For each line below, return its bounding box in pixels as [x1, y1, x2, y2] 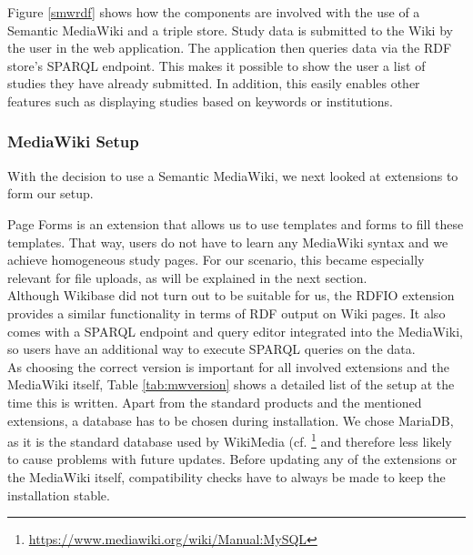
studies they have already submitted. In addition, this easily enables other [7, 74, 420, 93]
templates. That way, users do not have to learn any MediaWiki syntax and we [7, 232, 448, 251]
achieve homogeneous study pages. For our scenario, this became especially [7, 250, 425, 269]
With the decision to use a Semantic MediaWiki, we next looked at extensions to [7, 166, 458, 185]
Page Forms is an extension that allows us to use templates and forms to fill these [7, 214, 464, 233]
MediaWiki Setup [7, 130, 139, 153]
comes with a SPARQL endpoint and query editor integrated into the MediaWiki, [7, 321, 463, 340]
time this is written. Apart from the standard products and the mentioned [7, 392, 422, 411]
